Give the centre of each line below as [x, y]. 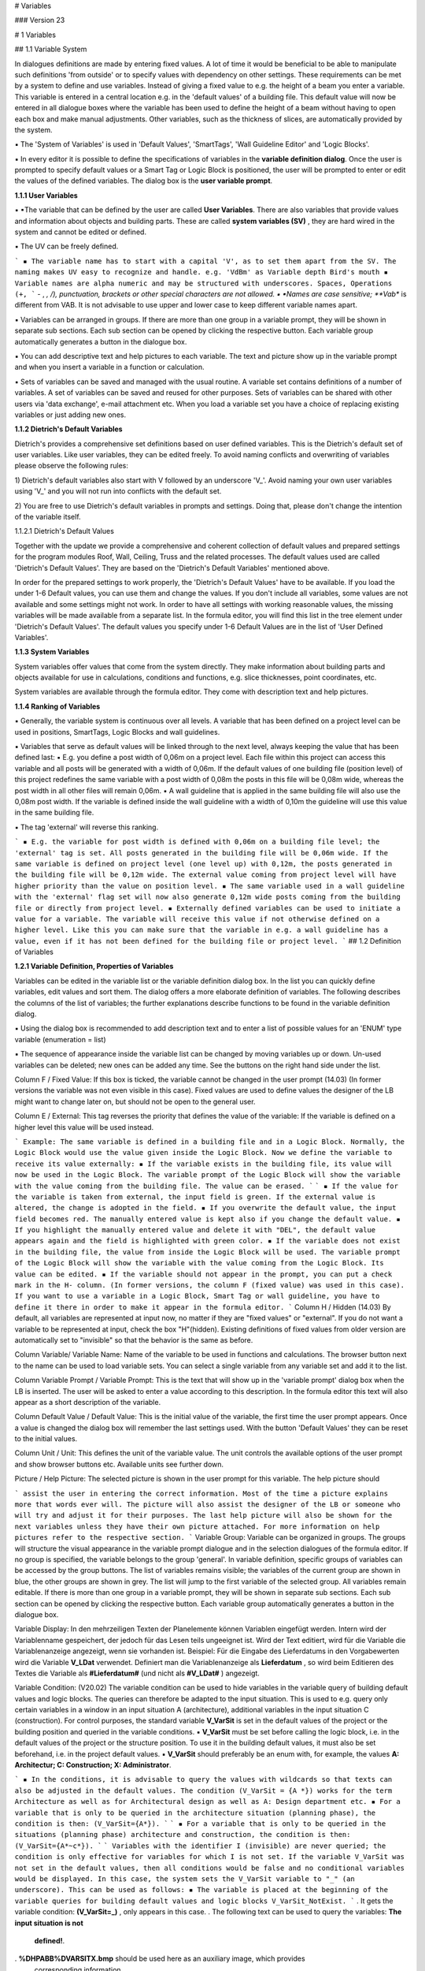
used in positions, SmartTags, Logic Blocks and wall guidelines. [117, 732]
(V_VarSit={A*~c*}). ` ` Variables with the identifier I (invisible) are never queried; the [200, 1846]
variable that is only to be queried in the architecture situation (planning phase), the [195, 1813]
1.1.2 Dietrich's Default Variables [68, 429]
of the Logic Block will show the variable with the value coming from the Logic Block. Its [200, 1263]
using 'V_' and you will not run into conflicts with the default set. [118, 491]
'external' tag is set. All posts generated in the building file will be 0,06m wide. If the [201, 853]
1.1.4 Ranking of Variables [57, 706]
